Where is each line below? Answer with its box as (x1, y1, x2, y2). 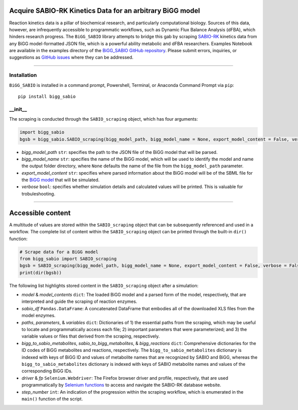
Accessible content (9, 208, 71, 217)
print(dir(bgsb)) (19, 270, 62, 275)
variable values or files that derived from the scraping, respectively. (21, 333, 160, 340)
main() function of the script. (21, 396, 83, 402)
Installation (9, 72, 37, 79)
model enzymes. (21, 313, 56, 319)
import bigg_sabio (19, 130, 65, 135)
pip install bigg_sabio (18, 94, 76, 99)
